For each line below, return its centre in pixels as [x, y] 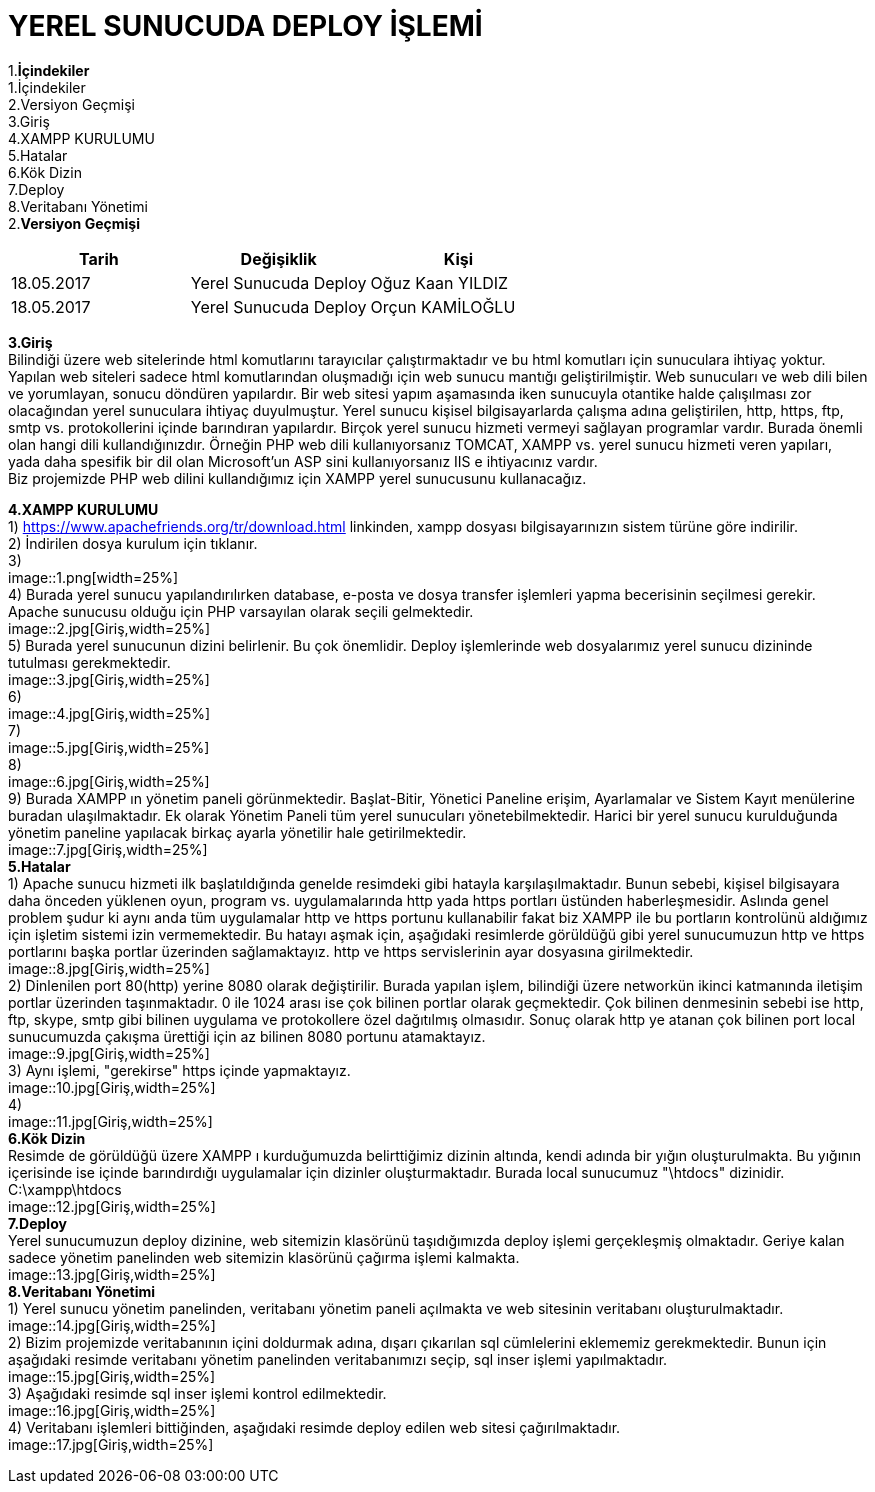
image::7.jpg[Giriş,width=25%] [108, 849]
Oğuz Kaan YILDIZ [439, 282]
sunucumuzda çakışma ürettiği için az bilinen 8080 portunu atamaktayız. [247, 1036]
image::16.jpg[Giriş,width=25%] [112, 1410]
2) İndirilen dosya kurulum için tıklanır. [133, 543]
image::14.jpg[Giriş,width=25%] [112, 1325]
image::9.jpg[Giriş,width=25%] [109, 1053]
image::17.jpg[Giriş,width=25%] [111, 1444]
